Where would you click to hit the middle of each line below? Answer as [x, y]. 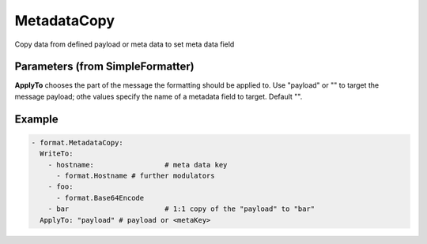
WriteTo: [57, 154]
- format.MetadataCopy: [77, 143]
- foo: [60, 187]
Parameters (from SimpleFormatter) [104, 67]
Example [36, 119]
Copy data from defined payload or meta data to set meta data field [125, 44]
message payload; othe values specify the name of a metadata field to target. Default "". [159, 96]
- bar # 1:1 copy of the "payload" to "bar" [181, 209]
